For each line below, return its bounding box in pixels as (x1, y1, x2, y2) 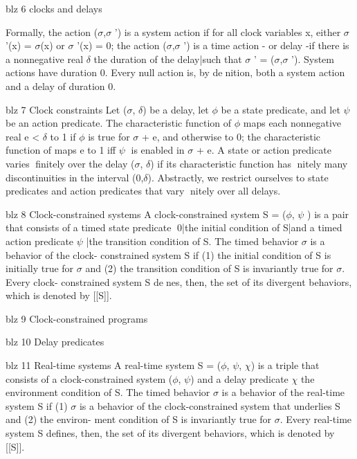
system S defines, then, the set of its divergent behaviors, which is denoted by (6, 426, 335, 440)
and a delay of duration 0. (6, 78, 116, 93)
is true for (88, 129, 130, 143)
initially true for (6, 261, 74, 276)
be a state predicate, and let (221, 102, 340, 116)
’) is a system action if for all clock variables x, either (114, 24, 341, 39)
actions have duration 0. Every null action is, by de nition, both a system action (6, 65, 345, 80)
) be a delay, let (143, 102, 209, 116)
